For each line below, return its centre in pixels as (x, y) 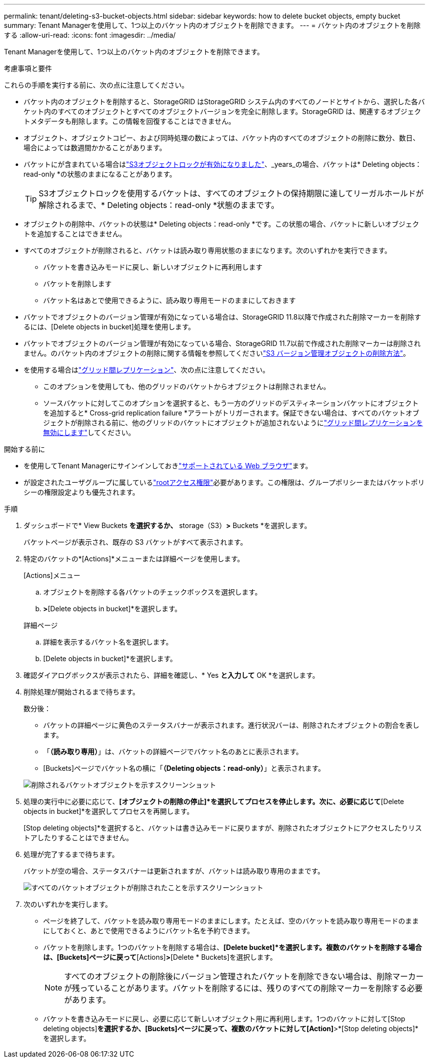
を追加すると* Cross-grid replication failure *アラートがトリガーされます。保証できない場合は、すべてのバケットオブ (231, 413)
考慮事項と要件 (28, 68)
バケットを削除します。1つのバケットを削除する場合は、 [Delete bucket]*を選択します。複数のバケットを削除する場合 (233, 947)
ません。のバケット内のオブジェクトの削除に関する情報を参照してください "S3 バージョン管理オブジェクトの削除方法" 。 (217, 353)
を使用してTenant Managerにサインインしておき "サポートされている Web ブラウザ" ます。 (168, 466)
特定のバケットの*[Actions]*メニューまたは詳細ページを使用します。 (134, 559)
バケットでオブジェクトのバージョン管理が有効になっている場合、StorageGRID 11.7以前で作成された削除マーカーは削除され (222, 343)
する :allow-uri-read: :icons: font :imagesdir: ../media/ (90, 35)
